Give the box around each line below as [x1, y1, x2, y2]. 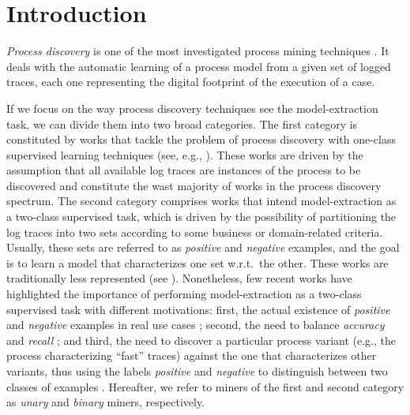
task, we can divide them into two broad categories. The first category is [6, 115, 358, 132]
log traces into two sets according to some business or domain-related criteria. [6, 223, 383, 240]
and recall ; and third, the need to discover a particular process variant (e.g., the [6, 331, 396, 348]
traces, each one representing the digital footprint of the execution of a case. [6, 73, 375, 90]
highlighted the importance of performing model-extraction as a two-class [6, 286, 362, 302]
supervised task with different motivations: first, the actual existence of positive [6, 301, 390, 317]
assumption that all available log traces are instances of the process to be [6, 162, 361, 178]
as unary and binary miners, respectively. [6, 394, 205, 410]
